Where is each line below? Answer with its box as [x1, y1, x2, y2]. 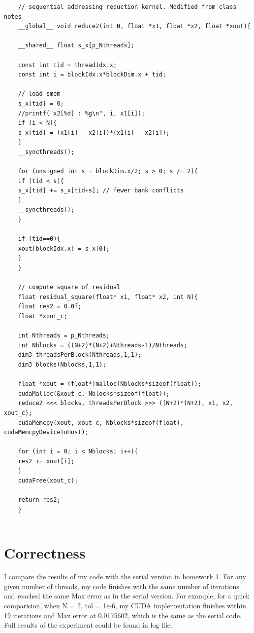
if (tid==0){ [18, 235, 61, 243]
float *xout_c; [18, 313, 67, 320]
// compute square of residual [18, 284, 121, 291]
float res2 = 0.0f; [18, 303, 82, 310]
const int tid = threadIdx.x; [18, 61, 117, 69]
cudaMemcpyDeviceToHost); [4, 429, 89, 436]
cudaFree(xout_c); [18, 477, 78, 484]
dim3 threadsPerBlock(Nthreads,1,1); [18, 351, 142, 359]
